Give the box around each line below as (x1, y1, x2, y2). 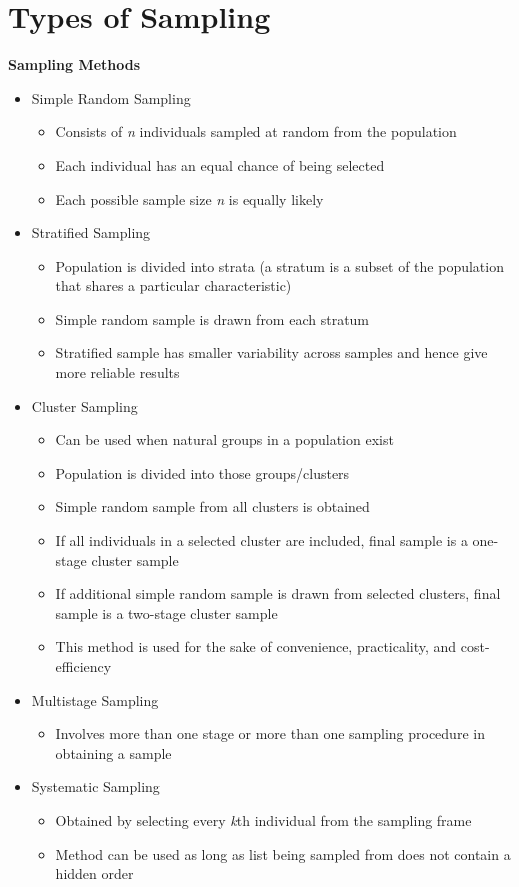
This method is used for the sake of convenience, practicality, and (55, 636, 457, 657)
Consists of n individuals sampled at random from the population (55, 121, 457, 142)
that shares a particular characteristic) (55, 275, 292, 296)
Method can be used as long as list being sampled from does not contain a (55, 843, 511, 864)
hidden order (55, 863, 134, 884)
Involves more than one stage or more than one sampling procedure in (55, 723, 485, 744)
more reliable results (55, 362, 180, 383)
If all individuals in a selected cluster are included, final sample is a (55, 530, 468, 551)
